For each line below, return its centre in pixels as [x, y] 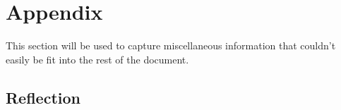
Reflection [43, 97]
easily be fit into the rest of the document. [97, 59]
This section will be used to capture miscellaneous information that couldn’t [171, 45]
